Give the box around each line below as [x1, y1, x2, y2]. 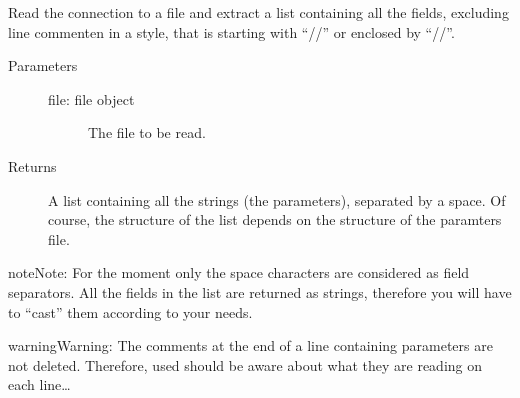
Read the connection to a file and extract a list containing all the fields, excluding [8, 2, 509, 22]
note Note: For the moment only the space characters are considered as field [8, 262, 470, 283]
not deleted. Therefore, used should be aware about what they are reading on [8, 354, 483, 375]
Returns [8, 155, 57, 176]
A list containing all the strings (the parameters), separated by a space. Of [48, 189, 506, 210]
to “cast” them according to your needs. [8, 301, 253, 322]
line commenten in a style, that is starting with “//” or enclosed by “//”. [8, 21, 455, 42]
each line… [8, 374, 71, 395]
